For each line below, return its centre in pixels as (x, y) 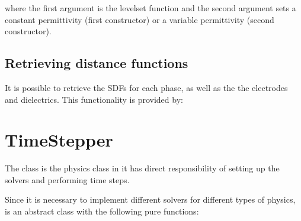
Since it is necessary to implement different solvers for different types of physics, (150, 199)
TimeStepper (59, 140)
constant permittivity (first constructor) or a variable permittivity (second (140, 19)
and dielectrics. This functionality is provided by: (94, 99)
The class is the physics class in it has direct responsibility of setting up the (142, 168)
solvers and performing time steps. (67, 179)
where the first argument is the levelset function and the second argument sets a (150, 8)
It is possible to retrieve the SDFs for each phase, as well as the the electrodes (146, 87)
